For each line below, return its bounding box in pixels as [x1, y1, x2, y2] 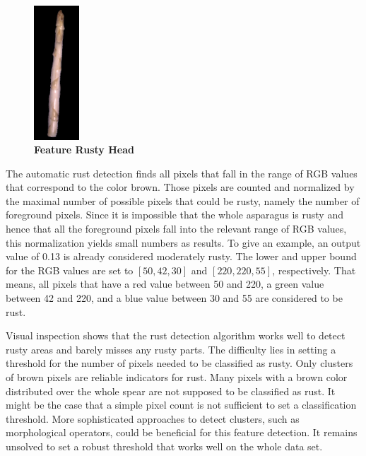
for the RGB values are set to [6, 262, 134, 277]
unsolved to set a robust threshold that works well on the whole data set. [6, 438, 323, 453]
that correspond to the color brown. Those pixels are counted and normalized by [6, 180, 355, 194]
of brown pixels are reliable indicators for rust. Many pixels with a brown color [6, 370, 348, 384]
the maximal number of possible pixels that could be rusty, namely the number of [6, 193, 360, 208]
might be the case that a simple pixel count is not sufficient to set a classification [6, 397, 357, 412]
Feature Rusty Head [34, 142, 134, 157]
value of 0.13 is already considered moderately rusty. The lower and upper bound [6, 249, 357, 264]
